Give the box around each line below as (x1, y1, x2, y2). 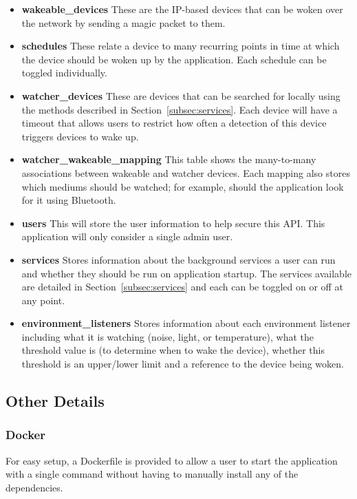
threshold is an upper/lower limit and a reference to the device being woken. (21, 357, 344, 371)
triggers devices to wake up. (21, 129, 139, 143)
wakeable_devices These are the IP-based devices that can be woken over (21, 2, 343, 16)
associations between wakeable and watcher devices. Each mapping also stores (21, 165, 350, 180)
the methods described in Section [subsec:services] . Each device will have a (21, 102, 338, 116)
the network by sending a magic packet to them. (21, 15, 226, 30)
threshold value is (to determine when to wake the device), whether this (21, 343, 325, 357)
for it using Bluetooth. (21, 193, 116, 207)
